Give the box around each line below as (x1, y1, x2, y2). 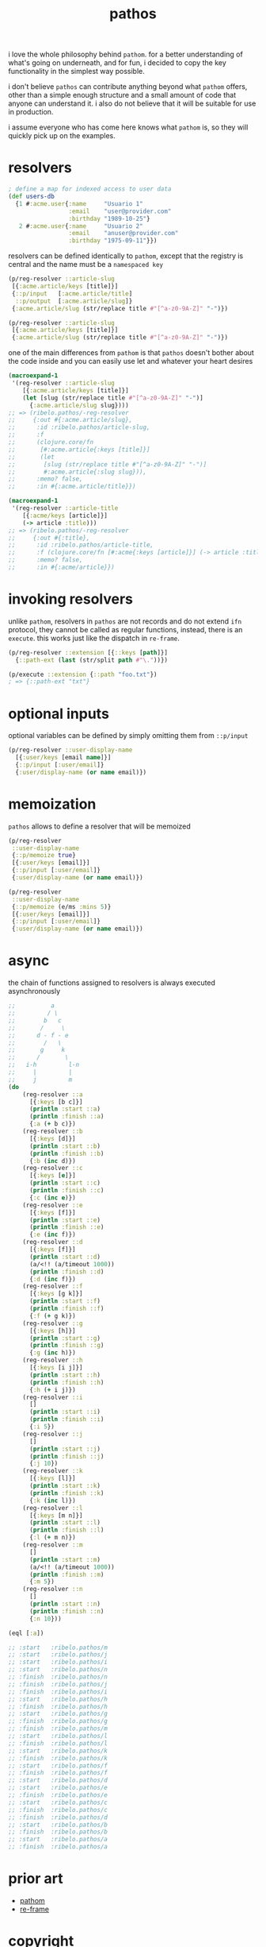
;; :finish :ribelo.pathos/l (8, 1739, 108, 1748)
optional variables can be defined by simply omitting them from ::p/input (8, 731, 249, 740)
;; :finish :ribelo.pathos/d (8, 1813, 108, 1821)
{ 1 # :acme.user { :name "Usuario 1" (15, 199, 144, 207)
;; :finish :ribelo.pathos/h (8, 1702, 108, 1710)
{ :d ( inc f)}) (28, 1275, 77, 1283)
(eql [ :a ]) (8, 1629, 44, 1637)
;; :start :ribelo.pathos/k (8, 1747, 108, 1755)
